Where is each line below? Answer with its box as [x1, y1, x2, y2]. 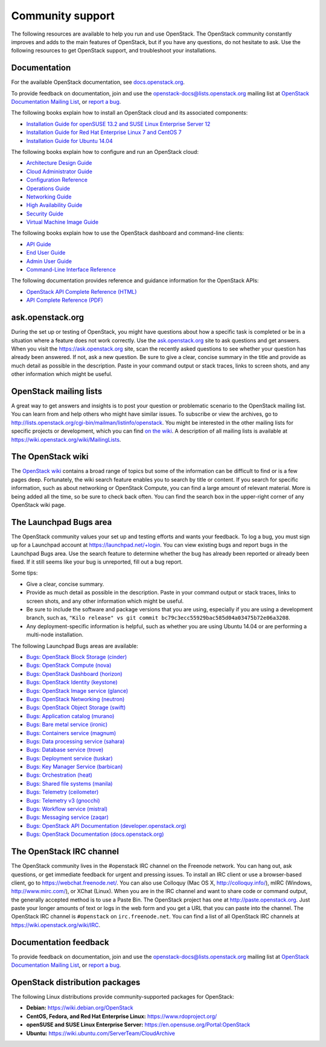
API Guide [26, 240, 51, 247]
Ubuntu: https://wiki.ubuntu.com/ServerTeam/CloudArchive [26, 1029, 175, 1037]
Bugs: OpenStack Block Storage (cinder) [26, 654, 127, 660]
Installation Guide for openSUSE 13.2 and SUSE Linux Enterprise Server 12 [26, 120, 211, 127]
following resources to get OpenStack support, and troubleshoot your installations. [11, 47, 217, 54]
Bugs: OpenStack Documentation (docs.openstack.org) [26, 830, 164, 838]
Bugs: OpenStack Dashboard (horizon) [26, 670, 123, 677]
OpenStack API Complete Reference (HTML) [26, 288, 137, 295]
